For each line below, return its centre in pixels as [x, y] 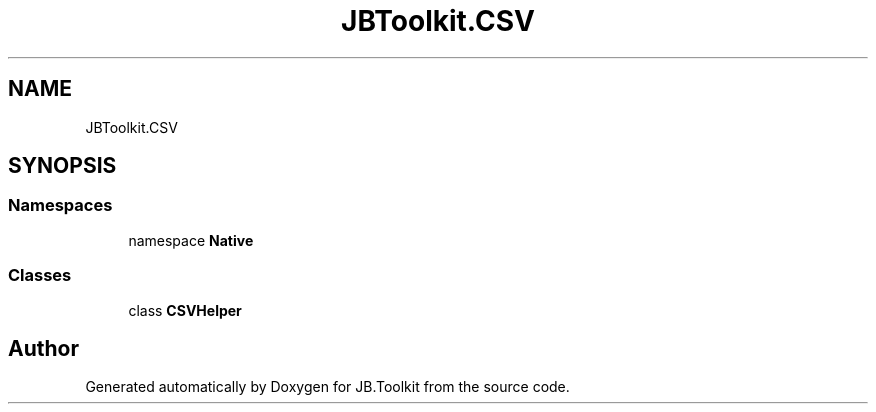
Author [43, 348]
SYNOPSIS [62, 166]
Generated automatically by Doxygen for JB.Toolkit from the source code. [327, 387]
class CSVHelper [185, 310]
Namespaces [60, 205]
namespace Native [191, 240]
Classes [40, 275]
